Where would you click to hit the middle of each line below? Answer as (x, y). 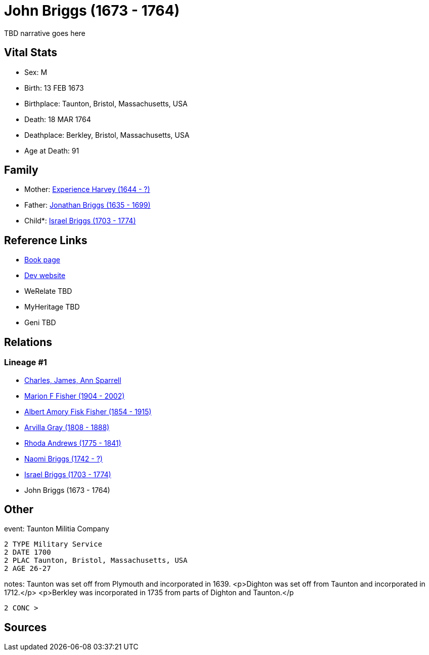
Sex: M (36, 72)
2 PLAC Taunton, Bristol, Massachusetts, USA (96, 561)
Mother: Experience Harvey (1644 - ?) (87, 189)
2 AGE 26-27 (28, 569)
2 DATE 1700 (28, 552)
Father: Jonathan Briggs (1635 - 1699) (88, 205)
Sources (26, 627)
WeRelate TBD (48, 291)
